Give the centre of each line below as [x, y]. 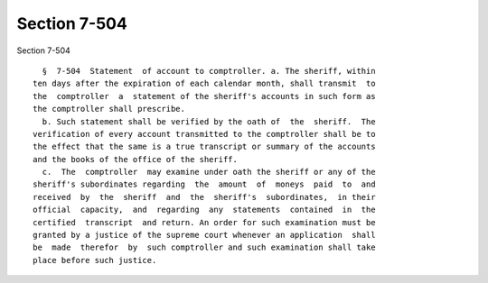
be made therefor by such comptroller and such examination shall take [204, 247]
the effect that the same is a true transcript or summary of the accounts [204, 147]
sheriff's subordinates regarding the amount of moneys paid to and [204, 184]
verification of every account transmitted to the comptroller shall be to [204, 134]
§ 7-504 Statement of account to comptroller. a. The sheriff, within [209, 71]
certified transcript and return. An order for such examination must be [204, 222]
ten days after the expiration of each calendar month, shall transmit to [204, 84]
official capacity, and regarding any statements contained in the [204, 210]
